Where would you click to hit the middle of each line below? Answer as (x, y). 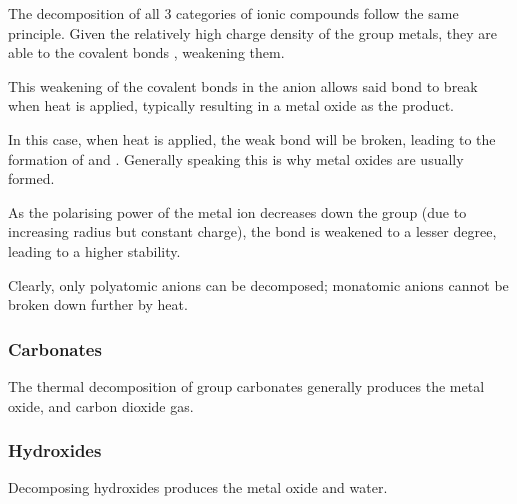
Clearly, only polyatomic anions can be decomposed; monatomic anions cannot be (258, 284)
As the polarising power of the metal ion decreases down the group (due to (237, 211)
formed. (31, 178)
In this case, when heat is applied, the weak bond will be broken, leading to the (252, 138)
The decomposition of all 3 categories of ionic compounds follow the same (233, 13)
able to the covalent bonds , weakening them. (146, 52)
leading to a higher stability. (94, 250)
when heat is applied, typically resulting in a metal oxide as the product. (231, 105)
